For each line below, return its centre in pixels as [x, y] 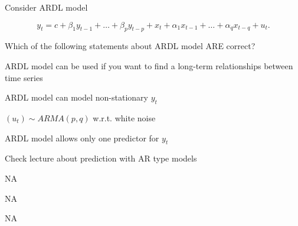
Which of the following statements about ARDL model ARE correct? [130, 46]
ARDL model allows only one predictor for [82, 138]
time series [24, 77]
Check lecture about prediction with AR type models [101, 158]
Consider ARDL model [46, 7]
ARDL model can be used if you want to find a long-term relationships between [149, 65]
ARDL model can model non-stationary [76, 97]
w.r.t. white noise [124, 117]
